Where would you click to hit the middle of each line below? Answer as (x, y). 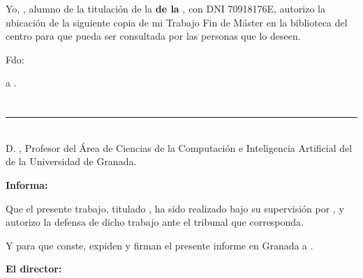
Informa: (27, 184)
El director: (34, 269)
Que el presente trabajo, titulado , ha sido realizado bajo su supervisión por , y (175, 208)
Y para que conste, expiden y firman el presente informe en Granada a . (160, 245)
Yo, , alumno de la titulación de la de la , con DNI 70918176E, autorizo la (165, 8)
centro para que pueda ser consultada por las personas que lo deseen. (153, 36)
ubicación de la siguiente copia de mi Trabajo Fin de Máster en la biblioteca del (177, 22)
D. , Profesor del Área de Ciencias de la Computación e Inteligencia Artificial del (179, 147)
